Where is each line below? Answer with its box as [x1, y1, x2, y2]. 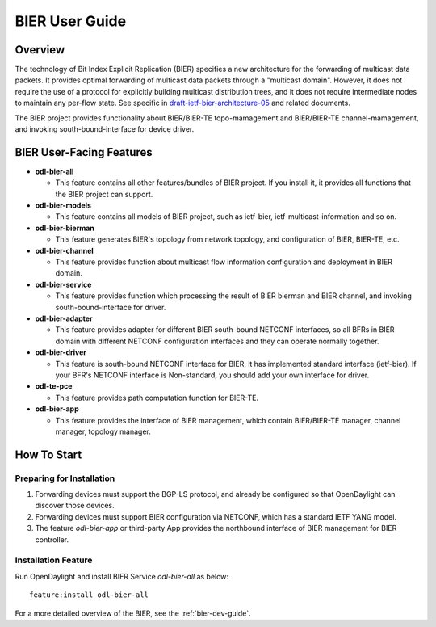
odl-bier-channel [35, 246, 94, 255]
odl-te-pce [35, 381, 73, 391]
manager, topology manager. [55, 427, 151, 436]
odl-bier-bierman [35, 223, 94, 233]
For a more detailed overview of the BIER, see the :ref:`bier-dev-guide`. [15, 608, 251, 618]
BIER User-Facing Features [15, 145, 153, 159]
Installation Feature [15, 554, 93, 566]
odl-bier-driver [35, 347, 87, 357]
